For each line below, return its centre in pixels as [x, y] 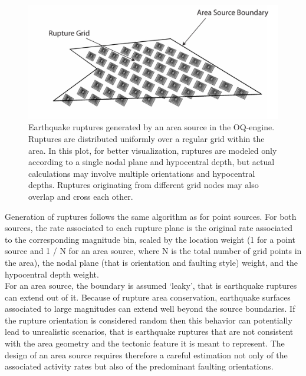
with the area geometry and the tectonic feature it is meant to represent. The [145, 343]
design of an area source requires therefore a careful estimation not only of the [146, 354]
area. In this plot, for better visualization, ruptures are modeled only [153, 150]
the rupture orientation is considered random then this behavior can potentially [149, 320]
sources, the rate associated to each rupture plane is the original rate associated [149, 228]
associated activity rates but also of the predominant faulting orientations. [139, 366]
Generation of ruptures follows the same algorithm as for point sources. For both [151, 216]
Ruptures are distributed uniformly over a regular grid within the [147, 138]
